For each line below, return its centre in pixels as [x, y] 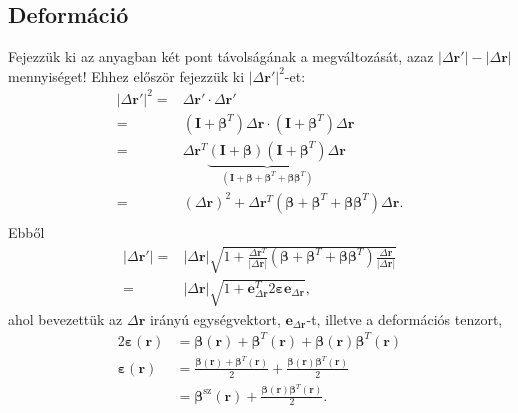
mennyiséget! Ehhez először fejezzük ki [126, 75]
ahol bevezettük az [65, 318]
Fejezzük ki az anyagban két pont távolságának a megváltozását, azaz [221, 56]
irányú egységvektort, [215, 318]
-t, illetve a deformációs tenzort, [404, 318]
